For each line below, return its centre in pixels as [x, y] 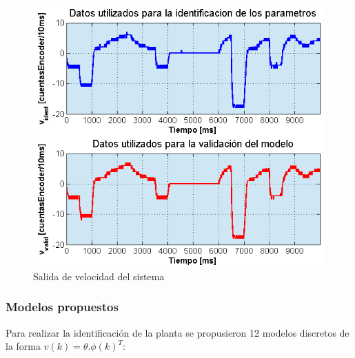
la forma [23, 346]
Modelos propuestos [62, 307]
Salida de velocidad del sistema [99, 276]
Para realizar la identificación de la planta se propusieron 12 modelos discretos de [177, 332]
